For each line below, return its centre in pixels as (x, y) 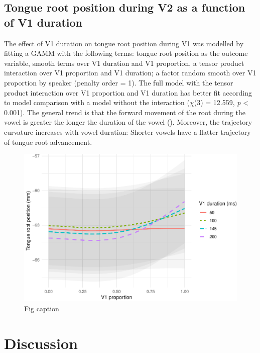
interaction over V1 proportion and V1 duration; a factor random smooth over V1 (130, 73)
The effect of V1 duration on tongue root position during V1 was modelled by (124, 43)
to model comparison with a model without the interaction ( (97, 102)
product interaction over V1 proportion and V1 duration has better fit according (128, 92)
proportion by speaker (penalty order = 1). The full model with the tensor (119, 82)
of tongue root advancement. (48, 142)
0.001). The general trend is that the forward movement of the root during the (125, 112)
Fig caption (42, 308)
